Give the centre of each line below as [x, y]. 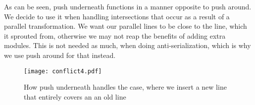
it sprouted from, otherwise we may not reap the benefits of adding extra [115, 35]
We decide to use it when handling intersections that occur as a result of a [117, 16]
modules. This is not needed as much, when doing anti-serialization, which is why [127, 45]
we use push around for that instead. [60, 55]
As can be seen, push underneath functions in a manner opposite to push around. [128, 6]
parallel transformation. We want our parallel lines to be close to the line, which [126, 26]
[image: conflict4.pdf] [63, 71]
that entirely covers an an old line [75, 96]
